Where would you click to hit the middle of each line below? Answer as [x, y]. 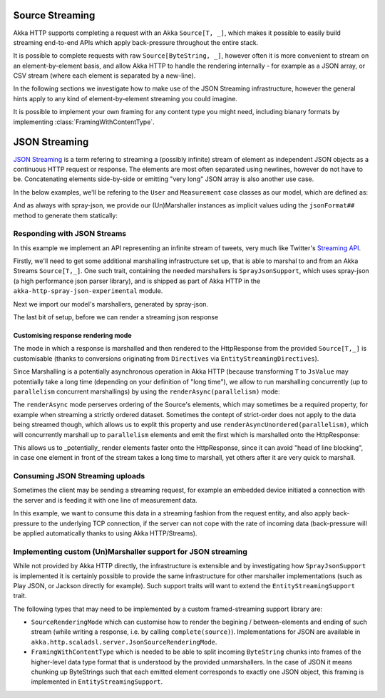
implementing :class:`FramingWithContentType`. [84, 122]
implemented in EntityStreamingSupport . [97, 682]
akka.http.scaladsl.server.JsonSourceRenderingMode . [124, 642]
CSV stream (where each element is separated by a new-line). [104, 76]
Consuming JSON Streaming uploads [79, 476]
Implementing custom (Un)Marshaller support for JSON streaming [130, 551]
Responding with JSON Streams [70, 234]
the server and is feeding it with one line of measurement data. [105, 500]
